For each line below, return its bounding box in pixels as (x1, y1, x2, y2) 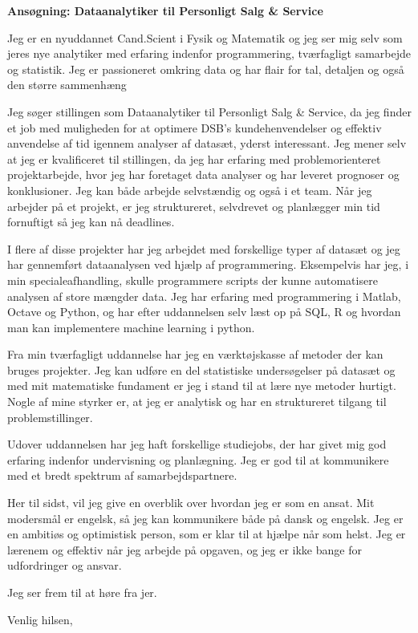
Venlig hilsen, (7, 611, 73, 627)
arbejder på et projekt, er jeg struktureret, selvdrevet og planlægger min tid (7, 197, 380, 214)
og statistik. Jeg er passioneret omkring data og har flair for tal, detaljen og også (7, 60, 404, 77)
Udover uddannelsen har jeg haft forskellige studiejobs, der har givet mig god (7, 436, 387, 452)
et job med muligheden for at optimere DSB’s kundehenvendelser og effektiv (7, 119, 382, 136)
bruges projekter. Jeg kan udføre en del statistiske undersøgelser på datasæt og (7, 361, 396, 378)
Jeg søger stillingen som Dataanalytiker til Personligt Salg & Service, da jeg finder (7, 103, 412, 120)
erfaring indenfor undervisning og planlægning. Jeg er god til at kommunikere (7, 451, 389, 468)
